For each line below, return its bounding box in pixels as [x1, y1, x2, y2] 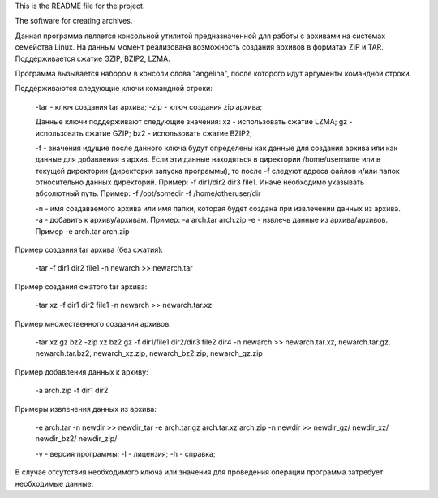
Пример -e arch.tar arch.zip [35, 226, 130, 236]
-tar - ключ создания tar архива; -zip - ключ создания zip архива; [35, 102, 263, 111]
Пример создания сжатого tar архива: [15, 281, 148, 292]
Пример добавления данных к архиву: [15, 366, 149, 377]
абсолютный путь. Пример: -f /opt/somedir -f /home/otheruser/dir [35, 188, 261, 198]
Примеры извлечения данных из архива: [15, 404, 157, 414]
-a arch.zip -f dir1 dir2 [35, 386, 109, 396]
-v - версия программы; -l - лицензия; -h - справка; [35, 448, 216, 458]
